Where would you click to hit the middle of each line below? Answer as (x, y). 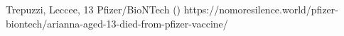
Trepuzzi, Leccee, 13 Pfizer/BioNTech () (93, 9)
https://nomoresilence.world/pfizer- (261, 9)
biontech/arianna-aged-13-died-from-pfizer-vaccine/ (117, 23)
